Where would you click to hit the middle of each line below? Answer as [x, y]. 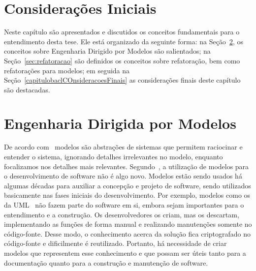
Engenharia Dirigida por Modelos [120, 123]
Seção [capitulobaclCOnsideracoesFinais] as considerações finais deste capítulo [122, 80]
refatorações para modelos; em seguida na [67, 70]
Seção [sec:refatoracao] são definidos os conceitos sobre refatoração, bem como [122, 60]
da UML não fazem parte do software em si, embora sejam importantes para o [124, 204]
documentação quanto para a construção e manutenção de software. [106, 262]
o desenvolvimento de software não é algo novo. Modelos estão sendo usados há [123, 176]
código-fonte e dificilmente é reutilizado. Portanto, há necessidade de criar [115, 243]
